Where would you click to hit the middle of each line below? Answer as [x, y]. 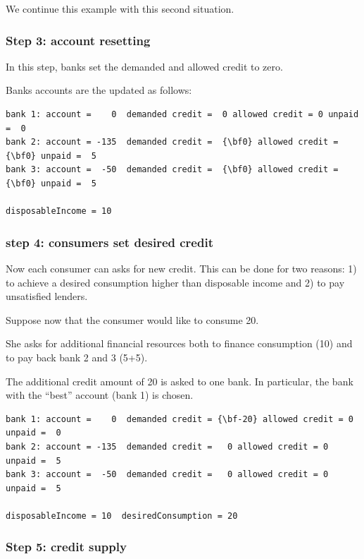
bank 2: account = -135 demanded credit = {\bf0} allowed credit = [172, 142]
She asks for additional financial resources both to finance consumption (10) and [179, 343]
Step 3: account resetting [78, 40]
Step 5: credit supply [66, 547]
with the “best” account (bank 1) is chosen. [100, 395]
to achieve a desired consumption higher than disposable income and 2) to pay [175, 282]
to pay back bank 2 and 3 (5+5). [77, 357]
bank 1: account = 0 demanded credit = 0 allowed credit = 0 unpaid [182, 114]
